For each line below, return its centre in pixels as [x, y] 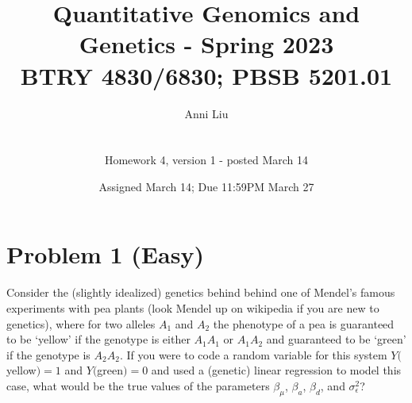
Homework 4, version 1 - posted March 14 [206, 160]
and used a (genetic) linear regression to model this [276, 370]
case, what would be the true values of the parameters [138, 385]
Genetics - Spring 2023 [206, 44]
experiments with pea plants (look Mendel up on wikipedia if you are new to [193, 308]
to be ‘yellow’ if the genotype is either [98, 339]
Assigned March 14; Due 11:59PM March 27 [206, 186]
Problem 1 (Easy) [105, 254]
